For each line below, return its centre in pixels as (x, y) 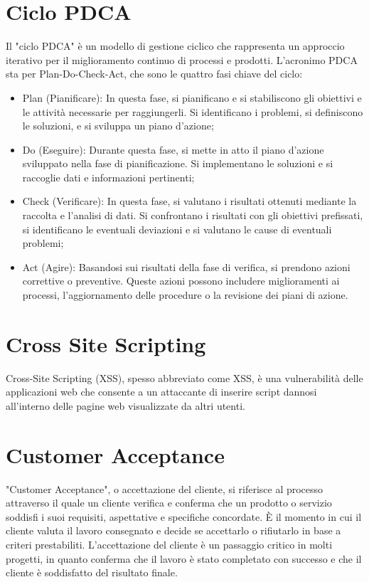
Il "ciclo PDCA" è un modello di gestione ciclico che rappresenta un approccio (175, 46)
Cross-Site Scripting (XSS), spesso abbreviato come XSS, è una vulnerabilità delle (184, 377)
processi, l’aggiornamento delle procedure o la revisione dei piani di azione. (185, 295)
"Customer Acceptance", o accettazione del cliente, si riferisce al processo (165, 488)
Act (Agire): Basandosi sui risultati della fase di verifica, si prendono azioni (186, 266)
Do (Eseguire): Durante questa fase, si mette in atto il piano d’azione (173, 149)
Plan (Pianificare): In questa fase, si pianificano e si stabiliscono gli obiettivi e (192, 97)
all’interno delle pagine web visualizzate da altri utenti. (125, 405)
